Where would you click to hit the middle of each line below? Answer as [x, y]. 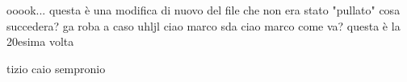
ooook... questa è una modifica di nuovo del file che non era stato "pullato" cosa [203, 10]
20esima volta [40, 41]
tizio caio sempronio [56, 68]
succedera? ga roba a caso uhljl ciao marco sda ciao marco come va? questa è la [203, 25]
